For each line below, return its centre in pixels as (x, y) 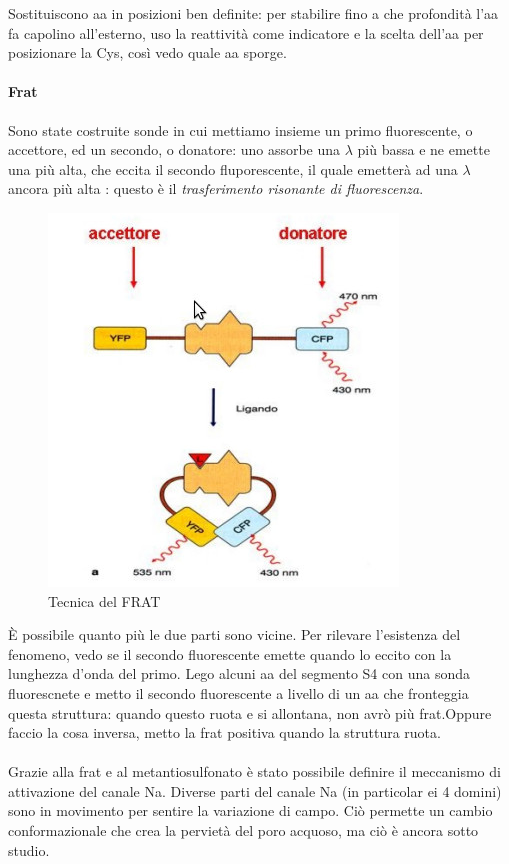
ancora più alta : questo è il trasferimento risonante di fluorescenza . (216, 188)
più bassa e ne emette (423, 149)
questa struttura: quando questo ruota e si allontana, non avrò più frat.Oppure (250, 712)
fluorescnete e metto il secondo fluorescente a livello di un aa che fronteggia (238, 692)
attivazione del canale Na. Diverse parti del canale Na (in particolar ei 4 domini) (255, 790)
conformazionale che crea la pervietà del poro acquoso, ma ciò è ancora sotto (243, 830)
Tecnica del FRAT (104, 600)
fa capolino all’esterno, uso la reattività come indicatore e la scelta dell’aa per (246, 32)
